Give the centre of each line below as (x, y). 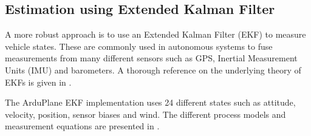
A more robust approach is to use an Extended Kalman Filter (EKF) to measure (155, 34)
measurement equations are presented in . (82, 126)
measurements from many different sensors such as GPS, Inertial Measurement (151, 58)
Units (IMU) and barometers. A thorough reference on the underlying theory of (153, 70)
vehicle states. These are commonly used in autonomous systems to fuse (139, 46)
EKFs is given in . (38, 82)
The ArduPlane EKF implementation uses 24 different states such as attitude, (150, 102)
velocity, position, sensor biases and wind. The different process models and (145, 114)
